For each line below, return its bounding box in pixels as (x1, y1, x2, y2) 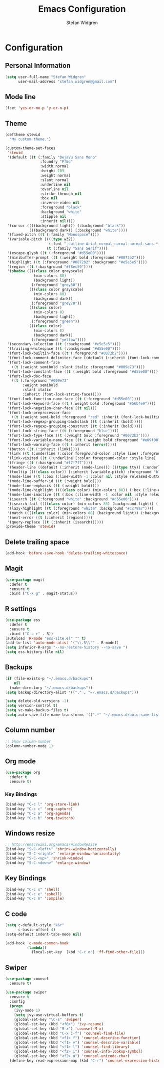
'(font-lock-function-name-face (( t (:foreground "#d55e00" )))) (7, 396, 141, 401)
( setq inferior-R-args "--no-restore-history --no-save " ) (5, 645, 128, 650)
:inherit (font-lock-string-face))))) (22, 392, 102, 397)
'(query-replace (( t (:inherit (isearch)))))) (7, 520, 104, 524)
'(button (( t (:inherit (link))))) (7, 446, 80, 452)
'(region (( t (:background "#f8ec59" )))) (7, 264, 93, 269)
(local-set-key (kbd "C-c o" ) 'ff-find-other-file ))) (31, 950, 145, 955)
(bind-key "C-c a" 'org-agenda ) (5, 811, 71, 816)
